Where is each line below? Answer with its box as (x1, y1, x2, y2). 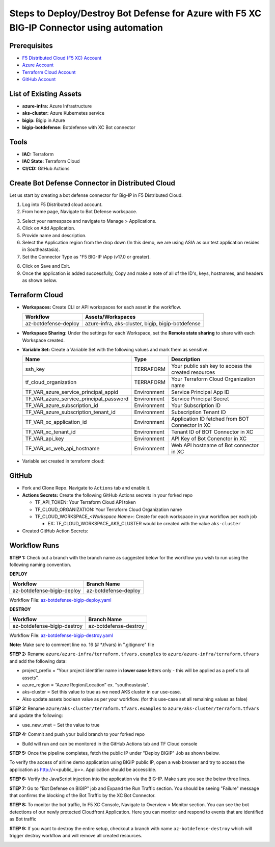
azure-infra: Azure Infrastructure (22, 102, 92, 109)
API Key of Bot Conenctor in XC (171, 435, 247, 442)
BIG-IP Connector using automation (9, 22, 163, 33)
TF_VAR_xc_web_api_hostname (25, 445, 100, 452)
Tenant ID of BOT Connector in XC (171, 428, 254, 435)
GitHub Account (22, 76, 56, 83)
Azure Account (22, 62, 53, 68)
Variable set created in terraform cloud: (22, 458, 105, 464)
